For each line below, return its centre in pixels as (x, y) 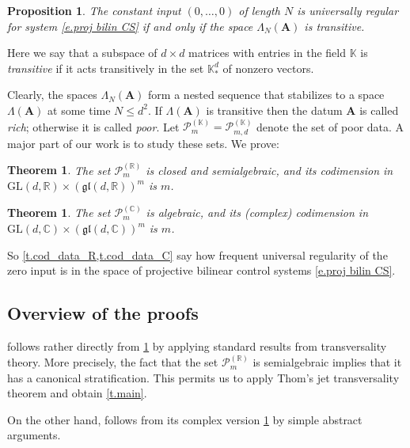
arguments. (34, 435)
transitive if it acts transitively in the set (106, 68)
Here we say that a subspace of (82, 53)
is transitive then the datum (274, 110)
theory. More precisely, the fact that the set (113, 362)
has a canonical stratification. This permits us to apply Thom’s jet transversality (203, 377)
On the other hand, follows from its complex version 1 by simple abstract (185, 419)
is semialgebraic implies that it (327, 362)
